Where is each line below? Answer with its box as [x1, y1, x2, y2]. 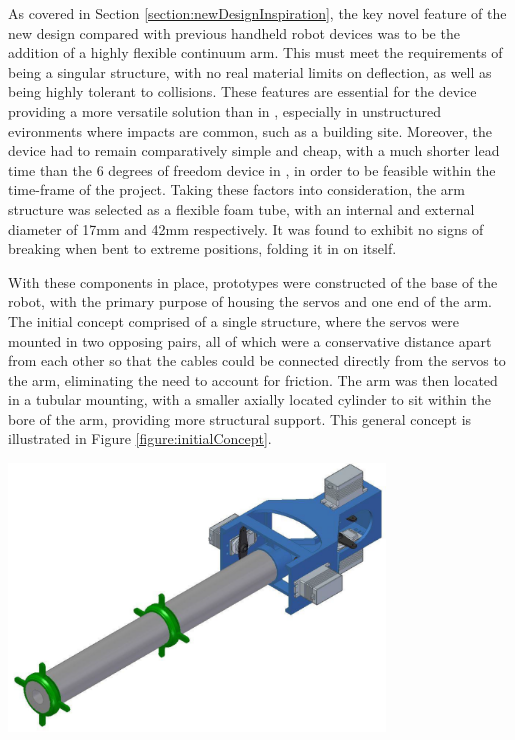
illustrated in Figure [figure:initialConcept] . [8, 428, 272, 449]
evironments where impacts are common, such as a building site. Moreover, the [8, 120, 492, 141]
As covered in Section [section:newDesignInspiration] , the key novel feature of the [8, 3, 507, 23]
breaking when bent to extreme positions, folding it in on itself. [8, 238, 397, 259]
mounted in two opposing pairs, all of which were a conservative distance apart [8, 330, 492, 351]
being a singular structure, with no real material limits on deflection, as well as [8, 61, 492, 82]
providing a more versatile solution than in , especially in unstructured [8, 100, 441, 121]
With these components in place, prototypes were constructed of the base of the [8, 271, 498, 292]
